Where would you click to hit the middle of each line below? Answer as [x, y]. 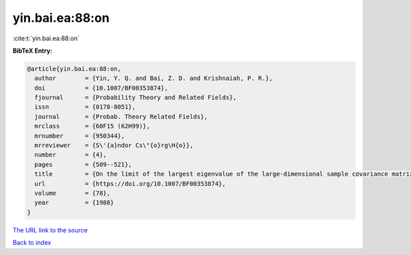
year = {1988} [74, 203]
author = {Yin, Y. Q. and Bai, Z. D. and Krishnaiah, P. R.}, [154, 78]
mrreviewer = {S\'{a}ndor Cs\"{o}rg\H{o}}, [114, 146]
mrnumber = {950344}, [80, 136]
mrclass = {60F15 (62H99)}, [92, 126]
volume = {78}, [73, 193]
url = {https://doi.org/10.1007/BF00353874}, [130, 184]
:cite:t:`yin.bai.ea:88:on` [46, 38]
